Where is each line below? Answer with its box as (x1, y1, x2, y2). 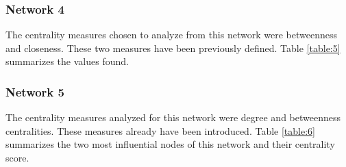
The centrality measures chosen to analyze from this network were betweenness (5, 27, 337, 42)
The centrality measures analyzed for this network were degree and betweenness (5, 110, 341, 125)
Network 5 (5, 83, 64, 100)
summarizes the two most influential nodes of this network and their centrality (5, 137, 335, 151)
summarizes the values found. (5, 54, 129, 68)
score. (5, 151, 29, 164)
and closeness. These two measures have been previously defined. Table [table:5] (5, 40, 341, 55)
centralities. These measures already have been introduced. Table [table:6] (5, 123, 315, 138)
